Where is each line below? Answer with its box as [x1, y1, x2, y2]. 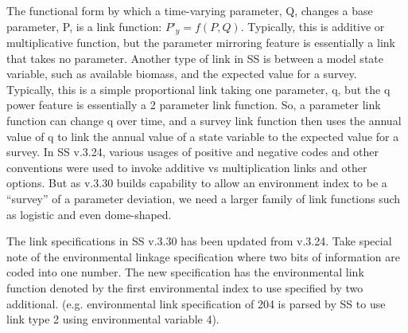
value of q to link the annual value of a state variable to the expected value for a [6, 127, 399, 144]
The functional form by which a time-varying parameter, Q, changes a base [6, 2, 373, 18]
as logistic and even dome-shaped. [6, 206, 172, 222]
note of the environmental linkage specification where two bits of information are [6, 248, 400, 264]
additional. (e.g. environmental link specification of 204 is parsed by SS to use [6, 295, 386, 311]
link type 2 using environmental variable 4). [6, 311, 220, 327]
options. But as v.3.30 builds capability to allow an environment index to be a [6, 174, 387, 191]
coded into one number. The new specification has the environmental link [6, 264, 364, 280]
